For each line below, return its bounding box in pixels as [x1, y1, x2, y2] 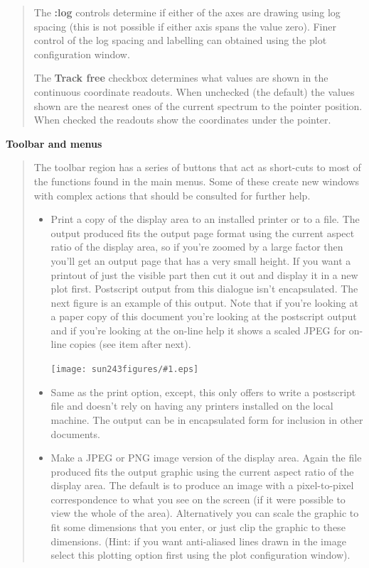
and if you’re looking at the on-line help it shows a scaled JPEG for [50, 322, 346, 337]
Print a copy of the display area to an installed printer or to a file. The [50, 212, 360, 226]
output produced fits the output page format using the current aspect [50, 225, 355, 240]
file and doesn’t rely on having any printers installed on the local [50, 398, 333, 413]
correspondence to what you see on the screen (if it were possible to [50, 491, 346, 506]
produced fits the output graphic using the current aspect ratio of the [50, 464, 354, 479]
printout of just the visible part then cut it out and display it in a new [50, 267, 358, 282]
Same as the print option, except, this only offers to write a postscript [50, 384, 356, 399]
